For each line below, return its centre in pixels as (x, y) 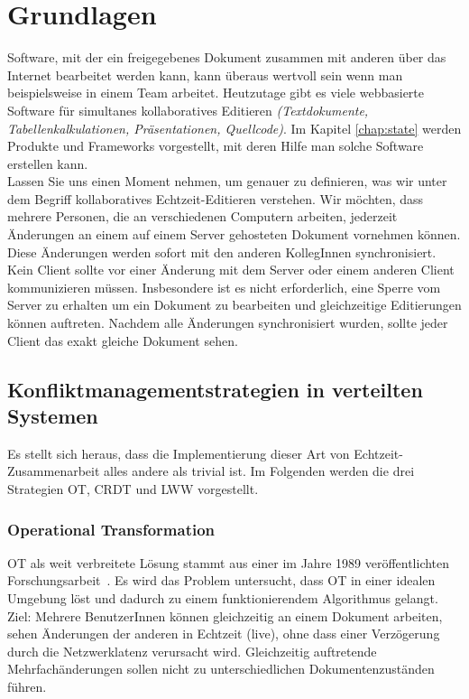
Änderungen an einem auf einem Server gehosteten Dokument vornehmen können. (234, 234)
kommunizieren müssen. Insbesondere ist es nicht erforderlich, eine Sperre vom (224, 287)
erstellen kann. (48, 163)
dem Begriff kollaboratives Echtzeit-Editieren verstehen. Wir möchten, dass (216, 198)
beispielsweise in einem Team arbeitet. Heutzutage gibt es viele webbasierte (216, 93)
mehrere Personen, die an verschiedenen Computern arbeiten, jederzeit (202, 216)
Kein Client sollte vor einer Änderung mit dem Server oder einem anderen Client (231, 270)
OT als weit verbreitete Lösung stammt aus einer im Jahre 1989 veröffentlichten (229, 562)
